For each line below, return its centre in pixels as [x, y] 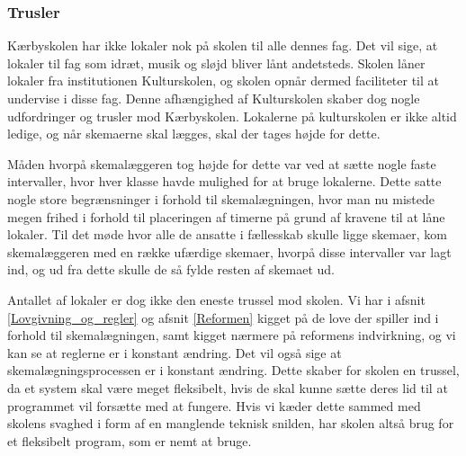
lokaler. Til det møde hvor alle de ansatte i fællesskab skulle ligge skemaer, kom [227, 234]
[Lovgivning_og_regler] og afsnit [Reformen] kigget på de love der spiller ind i [223, 317]
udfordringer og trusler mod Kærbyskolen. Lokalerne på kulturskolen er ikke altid [232, 116]
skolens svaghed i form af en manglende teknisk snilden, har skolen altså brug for [231, 423]
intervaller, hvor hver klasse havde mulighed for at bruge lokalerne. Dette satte [224, 181]
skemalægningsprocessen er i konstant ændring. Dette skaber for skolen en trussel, [233, 370]
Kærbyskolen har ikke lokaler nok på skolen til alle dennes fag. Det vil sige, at [223, 45]
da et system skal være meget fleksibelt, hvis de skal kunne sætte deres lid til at [228, 387]
